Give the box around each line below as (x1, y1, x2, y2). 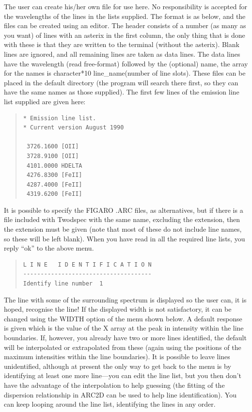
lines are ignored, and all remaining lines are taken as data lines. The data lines (4, 48, 240, 59)
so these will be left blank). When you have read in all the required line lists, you (4, 233, 245, 243)
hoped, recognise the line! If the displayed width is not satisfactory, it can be (4, 304, 232, 314)
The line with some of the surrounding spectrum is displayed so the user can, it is (4, 294, 247, 304)
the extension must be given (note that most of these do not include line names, (4, 224, 242, 234)
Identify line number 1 (23, 280, 103, 287)
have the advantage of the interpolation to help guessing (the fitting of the (4, 380, 225, 390)
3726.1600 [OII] (26, 143, 79, 150)
